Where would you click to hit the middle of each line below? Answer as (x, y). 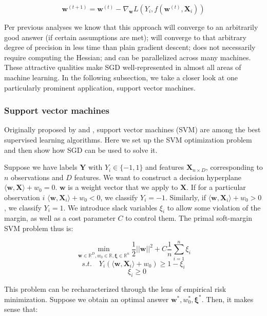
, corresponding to (234, 167)
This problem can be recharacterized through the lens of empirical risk (115, 289)
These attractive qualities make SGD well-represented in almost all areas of (123, 67)
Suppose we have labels (41, 167)
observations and (37, 177)
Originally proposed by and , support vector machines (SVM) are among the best (132, 129)
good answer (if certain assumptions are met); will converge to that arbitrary (125, 37)
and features (165, 167)
